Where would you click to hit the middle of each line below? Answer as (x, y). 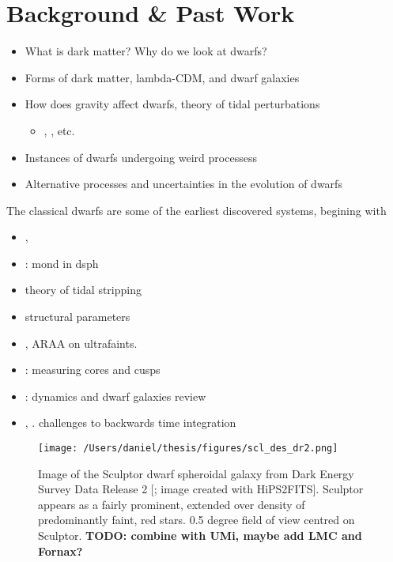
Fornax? (60, 551)
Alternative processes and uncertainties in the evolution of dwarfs (183, 184)
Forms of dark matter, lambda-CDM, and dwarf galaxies (162, 77)
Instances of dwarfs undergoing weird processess (141, 157)
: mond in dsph (62, 263)
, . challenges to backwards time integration (130, 422)
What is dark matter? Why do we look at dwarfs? (146, 51)
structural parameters (77, 317)
